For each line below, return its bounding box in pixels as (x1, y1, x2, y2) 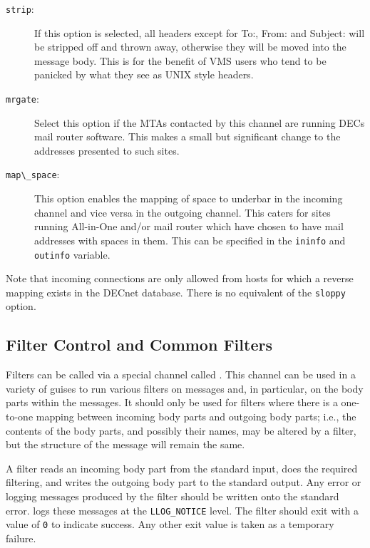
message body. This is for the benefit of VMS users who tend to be (34, 53, 327, 68)
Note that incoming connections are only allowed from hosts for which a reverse (6, 271, 354, 286)
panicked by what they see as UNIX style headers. (34, 67, 254, 82)
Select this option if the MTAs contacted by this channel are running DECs (34, 115, 365, 130)
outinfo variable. (34, 247, 111, 262)
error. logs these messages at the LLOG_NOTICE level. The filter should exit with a (6, 502, 359, 517)
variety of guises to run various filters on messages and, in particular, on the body (6, 381, 364, 396)
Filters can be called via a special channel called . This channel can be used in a (6, 367, 356, 382)
